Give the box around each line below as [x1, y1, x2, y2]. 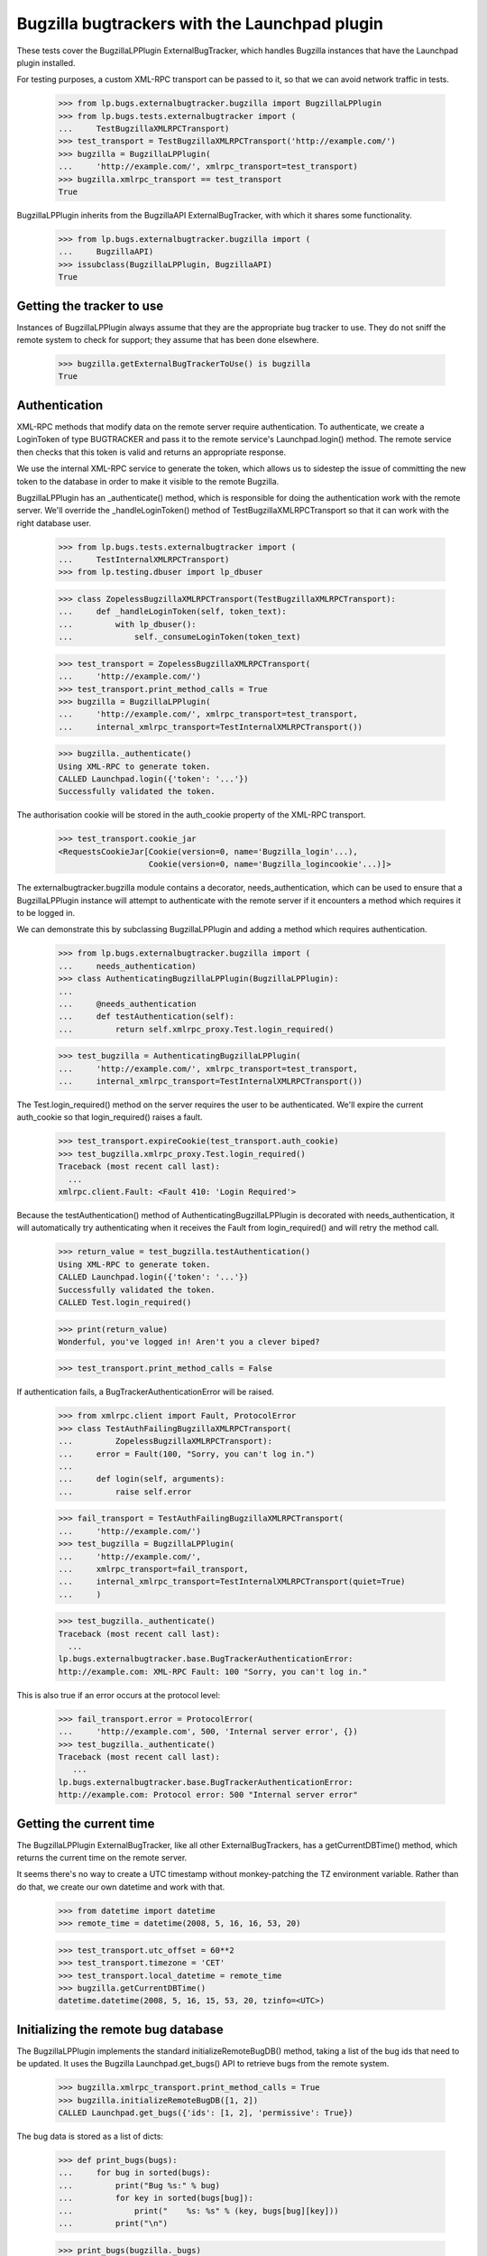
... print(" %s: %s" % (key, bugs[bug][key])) [58, 2205, 339, 2215]
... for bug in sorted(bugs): [58, 2168, 211, 2178]
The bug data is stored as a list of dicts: [16, 2131, 164, 2141]
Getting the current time [16, 1816, 155, 1831]
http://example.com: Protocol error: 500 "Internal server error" [58, 1789, 358, 1800]
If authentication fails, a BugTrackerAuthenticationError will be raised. [16, 1386, 274, 1398]
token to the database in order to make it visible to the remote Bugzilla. [16, 476, 280, 486]
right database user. [16, 517, 92, 528]
